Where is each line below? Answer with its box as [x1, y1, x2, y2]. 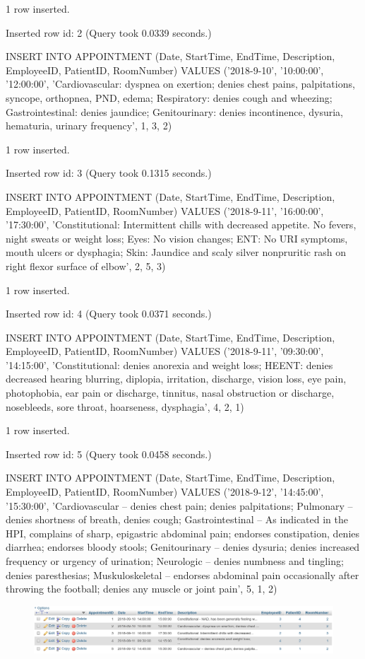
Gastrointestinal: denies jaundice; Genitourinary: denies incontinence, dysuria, [6, 104, 343, 119]
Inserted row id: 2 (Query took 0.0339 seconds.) [6, 25, 212, 40]
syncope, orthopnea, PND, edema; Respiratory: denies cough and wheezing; [6, 90, 333, 105]
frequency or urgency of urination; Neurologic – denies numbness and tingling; [6, 554, 344, 568]
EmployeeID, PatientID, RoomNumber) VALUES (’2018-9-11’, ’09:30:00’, [6, 344, 324, 358]
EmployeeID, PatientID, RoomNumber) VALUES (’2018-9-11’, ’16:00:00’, [6, 203, 324, 218]
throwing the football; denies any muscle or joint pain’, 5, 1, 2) [6, 581, 277, 596]
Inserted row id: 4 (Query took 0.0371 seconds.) [6, 306, 212, 321]
